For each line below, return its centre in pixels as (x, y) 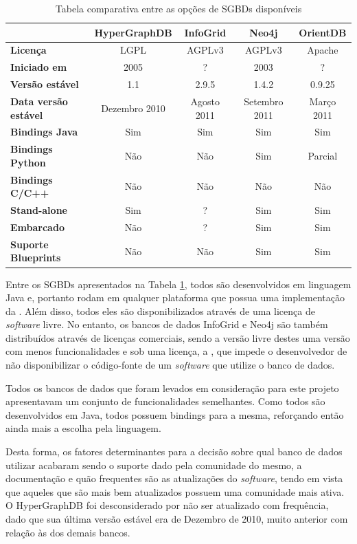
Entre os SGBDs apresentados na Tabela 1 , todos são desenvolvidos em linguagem (178, 284)
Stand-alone (39, 210)
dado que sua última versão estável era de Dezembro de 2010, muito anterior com (177, 519)
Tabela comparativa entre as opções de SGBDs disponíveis (178, 8)
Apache (323, 50)
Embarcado (37, 227)
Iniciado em (39, 67)
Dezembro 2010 (133, 108)
